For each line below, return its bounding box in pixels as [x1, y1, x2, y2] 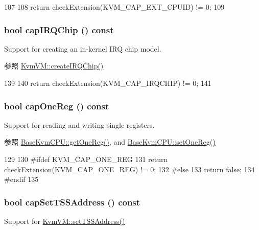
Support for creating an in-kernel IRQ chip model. [4, 43, 161, 54]
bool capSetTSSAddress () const [4, 195, 140, 208]
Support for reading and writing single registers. [4, 119, 155, 130]
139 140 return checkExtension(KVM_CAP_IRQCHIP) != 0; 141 [4, 78, 211, 88]
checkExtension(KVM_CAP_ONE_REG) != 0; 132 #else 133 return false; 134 [4, 164, 255, 174]
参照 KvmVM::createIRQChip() [4, 60, 104, 71]
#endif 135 [4, 174, 39, 185]
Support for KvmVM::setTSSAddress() [4, 216, 125, 226]
